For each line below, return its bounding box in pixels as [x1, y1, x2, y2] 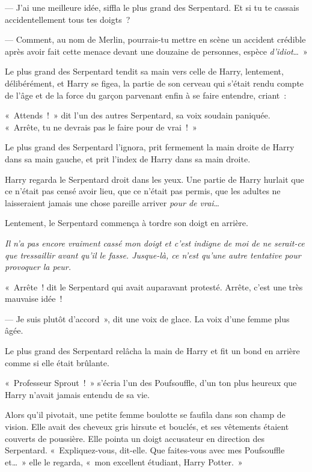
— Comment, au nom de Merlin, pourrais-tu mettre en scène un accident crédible [5, 33, 306, 46]
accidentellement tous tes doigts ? [5, 13, 130, 25]
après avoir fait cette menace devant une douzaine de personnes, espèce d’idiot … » [5, 44, 308, 57]
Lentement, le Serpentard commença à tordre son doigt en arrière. [5, 216, 248, 229]
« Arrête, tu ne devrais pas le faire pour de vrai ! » [5, 120, 197, 133]
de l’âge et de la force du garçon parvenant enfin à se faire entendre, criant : [5, 88, 287, 101]
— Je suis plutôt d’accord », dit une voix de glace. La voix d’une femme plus [5, 312, 290, 325]
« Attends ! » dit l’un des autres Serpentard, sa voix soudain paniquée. [5, 109, 271, 121]
